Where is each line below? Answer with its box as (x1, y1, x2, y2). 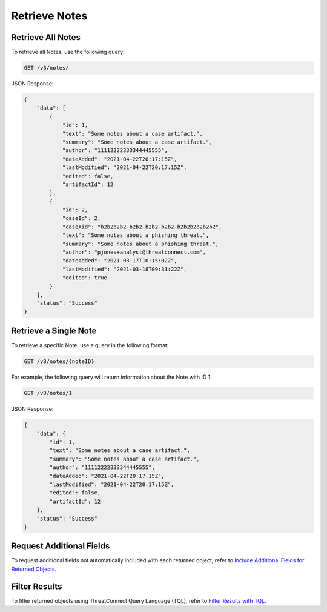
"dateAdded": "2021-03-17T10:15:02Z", (62, 258, 178, 264)
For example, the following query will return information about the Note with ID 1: (11, 373, 212, 381)
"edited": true (62, 274, 107, 281)
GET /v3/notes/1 (24, 390, 73, 397)
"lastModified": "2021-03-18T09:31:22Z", (62, 265, 187, 273)
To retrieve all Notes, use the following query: (11, 48, 125, 56)
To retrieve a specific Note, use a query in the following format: (11, 342, 169, 349)
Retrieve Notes (11, 9, 88, 22)
